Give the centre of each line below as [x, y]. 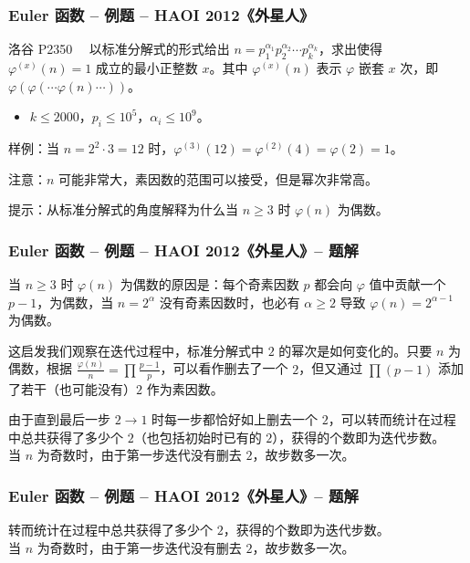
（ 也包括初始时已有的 [198, 437]
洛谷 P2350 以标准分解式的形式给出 [119, 49]
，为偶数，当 [75, 302]
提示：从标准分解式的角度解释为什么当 [123, 209]
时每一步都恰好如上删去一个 [235, 419]
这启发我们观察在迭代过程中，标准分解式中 [136, 350]
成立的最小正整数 [146, 68]
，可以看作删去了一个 [224, 368]
